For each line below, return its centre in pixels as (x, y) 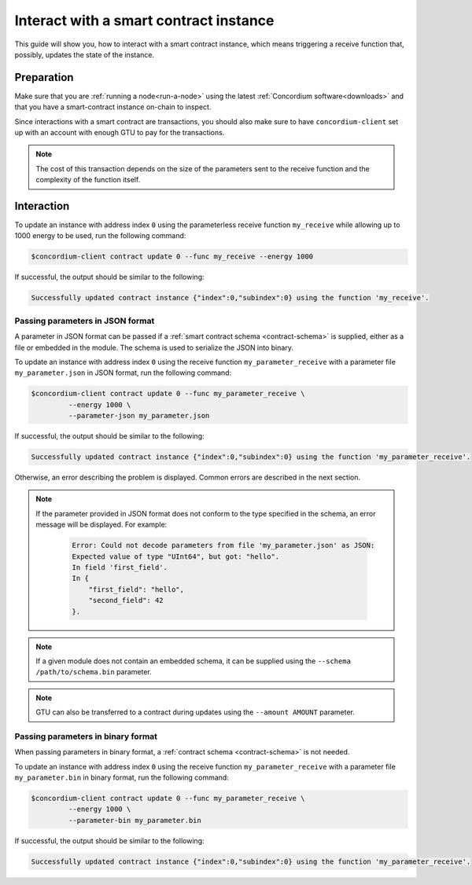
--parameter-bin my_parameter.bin (135, 820)
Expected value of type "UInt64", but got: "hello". (176, 556)
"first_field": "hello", (136, 589)
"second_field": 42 (126, 600)
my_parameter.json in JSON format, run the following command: (123, 373)
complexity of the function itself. (88, 180)
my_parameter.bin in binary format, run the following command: (122, 777)
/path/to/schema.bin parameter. (94, 672)
